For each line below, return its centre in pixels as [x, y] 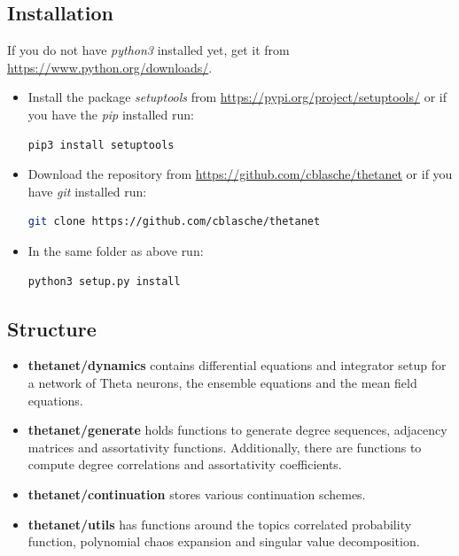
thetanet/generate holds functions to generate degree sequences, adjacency [237, 430]
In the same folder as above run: [116, 250]
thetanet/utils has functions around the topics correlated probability [220, 524]
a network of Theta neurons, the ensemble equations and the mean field [222, 382]
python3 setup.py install [104, 281]
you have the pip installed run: [111, 114]
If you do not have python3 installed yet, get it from [148, 50]
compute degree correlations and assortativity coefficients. [185, 464]
